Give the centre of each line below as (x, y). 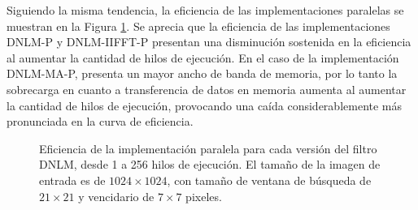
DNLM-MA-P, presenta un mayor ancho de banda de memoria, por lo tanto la (202, 73)
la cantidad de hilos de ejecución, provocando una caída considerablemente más (205, 105)
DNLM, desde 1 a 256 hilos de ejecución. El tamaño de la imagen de (210, 164)
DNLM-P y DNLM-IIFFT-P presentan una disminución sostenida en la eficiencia (209, 42)
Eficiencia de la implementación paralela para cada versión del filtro (208, 148)
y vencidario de (116, 196)
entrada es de (72, 180)
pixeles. (204, 196)
